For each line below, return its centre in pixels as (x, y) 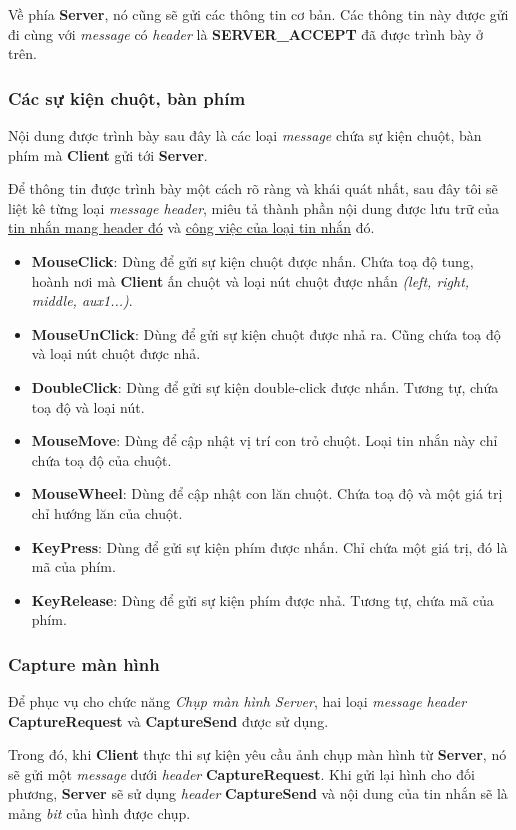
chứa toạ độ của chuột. (101, 459)
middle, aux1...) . (82, 300)
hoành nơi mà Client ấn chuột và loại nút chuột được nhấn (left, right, (250, 280)
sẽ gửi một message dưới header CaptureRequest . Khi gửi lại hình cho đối (241, 773)
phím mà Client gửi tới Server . (108, 154)
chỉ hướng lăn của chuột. (107, 512)
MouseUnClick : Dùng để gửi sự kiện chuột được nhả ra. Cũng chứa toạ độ (266, 333)
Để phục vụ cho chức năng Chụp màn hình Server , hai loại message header (237, 701)
